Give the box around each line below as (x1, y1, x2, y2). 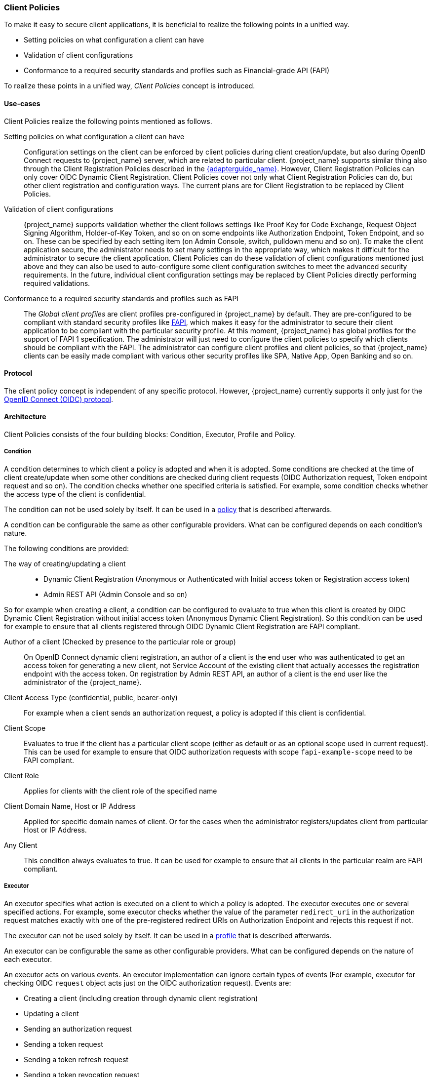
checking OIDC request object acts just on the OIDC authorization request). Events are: (4, 978, 291, 987)
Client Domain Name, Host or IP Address (4, 801, 136, 810)
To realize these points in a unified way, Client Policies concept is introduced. (4, 81, 255, 90)
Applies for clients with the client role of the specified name (24, 786, 217, 795)
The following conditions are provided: (4, 544, 129, 553)
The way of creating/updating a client (4, 559, 126, 568)
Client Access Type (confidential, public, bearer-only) (4, 693, 178, 702)
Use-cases (4, 99, 40, 108)
